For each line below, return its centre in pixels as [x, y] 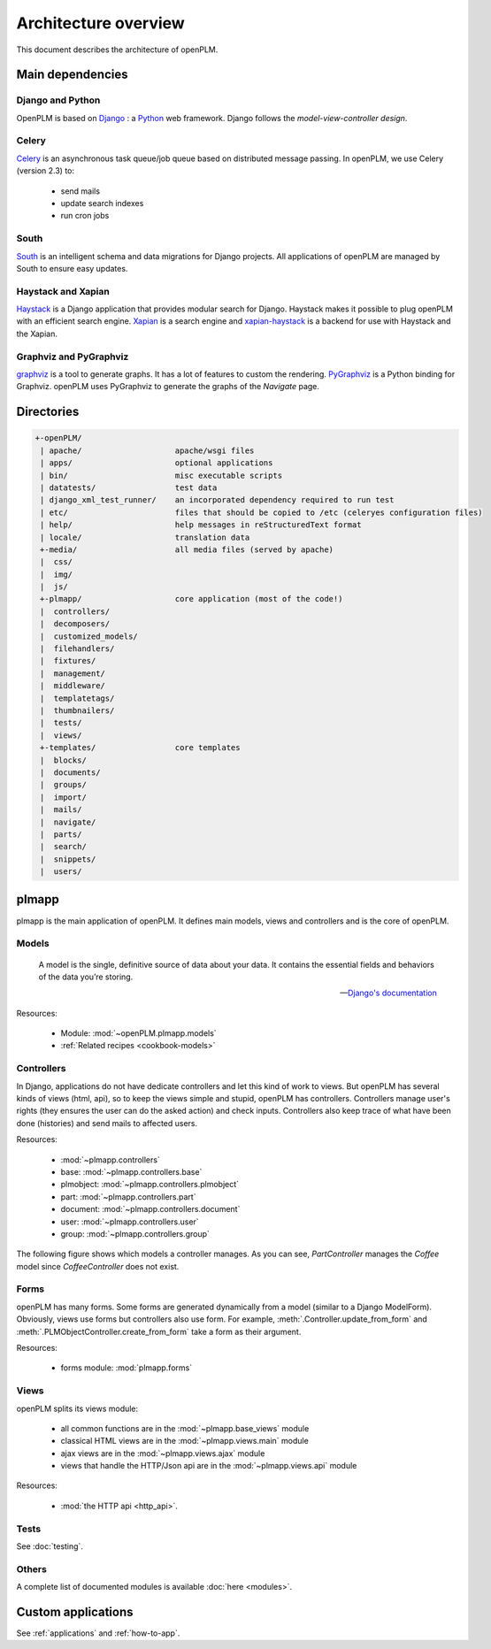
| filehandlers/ [77, 649]
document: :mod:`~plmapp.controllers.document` [150, 1209]
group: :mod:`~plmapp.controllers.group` [135, 1233]
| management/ [73, 673]
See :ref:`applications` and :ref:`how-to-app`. [98, 1633]
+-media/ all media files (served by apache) [187, 549]
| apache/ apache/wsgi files [147, 450]
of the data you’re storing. [86, 977]
